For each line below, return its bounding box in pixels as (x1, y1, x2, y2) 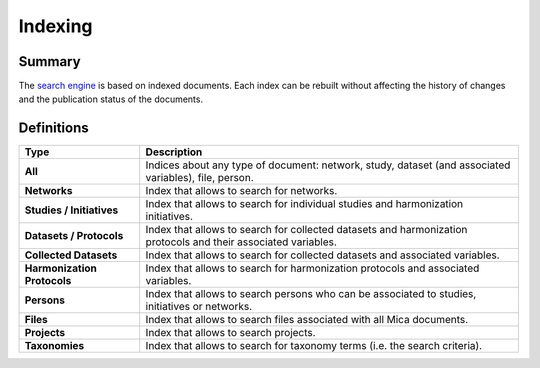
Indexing (18, 15, 94, 37)
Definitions (18, 120, 89, 137)
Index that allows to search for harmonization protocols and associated (145, 261, 480, 275)
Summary (18, 53, 81, 70)
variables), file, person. (145, 171, 254, 185)
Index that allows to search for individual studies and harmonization (145, 197, 464, 211)
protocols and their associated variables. (145, 235, 337, 249)
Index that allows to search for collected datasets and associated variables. (145, 248, 500, 262)
